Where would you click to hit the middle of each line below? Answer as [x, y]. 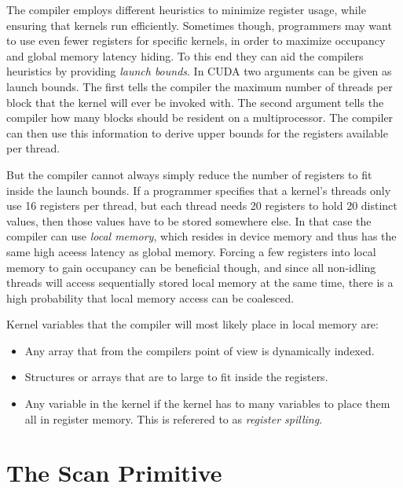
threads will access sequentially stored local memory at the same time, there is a [200, 283]
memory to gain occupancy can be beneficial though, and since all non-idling [191, 267]
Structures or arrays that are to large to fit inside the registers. [176, 377]
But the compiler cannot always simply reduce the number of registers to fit [189, 174]
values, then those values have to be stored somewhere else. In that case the [189, 220]
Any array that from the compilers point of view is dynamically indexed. [200, 350]
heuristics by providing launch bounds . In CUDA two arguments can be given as [199, 71]
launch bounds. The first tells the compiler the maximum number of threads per [200, 86]
